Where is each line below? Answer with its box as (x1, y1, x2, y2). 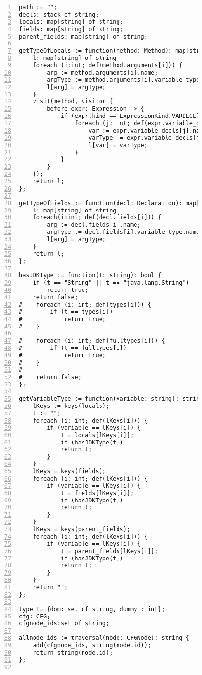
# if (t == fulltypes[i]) (19, 345, 127, 352)
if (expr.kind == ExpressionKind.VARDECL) (60, 113, 200, 120)
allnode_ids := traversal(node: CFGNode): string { (19, 635, 189, 642)
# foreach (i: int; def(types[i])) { (19, 301, 151, 308)
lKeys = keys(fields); (33, 468, 106, 475)
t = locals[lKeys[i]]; (60, 431, 134, 439)
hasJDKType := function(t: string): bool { (19, 272, 162, 279)
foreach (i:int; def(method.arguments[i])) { (33, 62, 183, 69)
